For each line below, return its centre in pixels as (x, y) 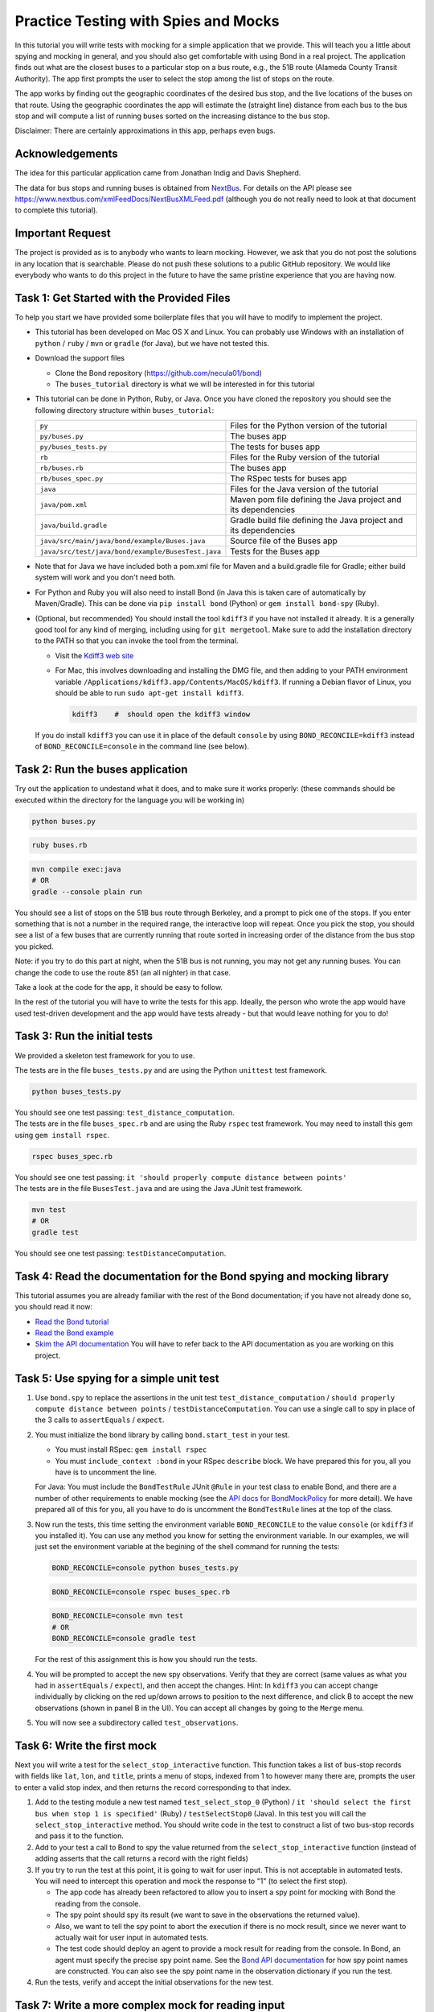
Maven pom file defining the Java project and (316, 500)
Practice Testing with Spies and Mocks (147, 21)
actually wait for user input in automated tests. (132, 1937)
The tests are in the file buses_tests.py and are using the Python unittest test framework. (171, 1070)
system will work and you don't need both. (105, 577)
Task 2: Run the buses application (101, 770)
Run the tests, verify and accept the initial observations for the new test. (154, 1982)
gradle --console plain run (87, 892)
